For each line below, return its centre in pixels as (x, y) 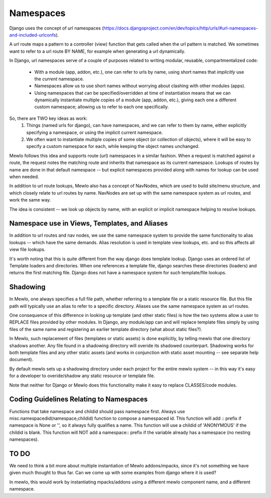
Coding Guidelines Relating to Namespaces (79, 399)
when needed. (24, 177)
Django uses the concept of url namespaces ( (56, 28)
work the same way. (30, 200)
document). (21, 360)
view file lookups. (27, 250)
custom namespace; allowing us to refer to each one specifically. (102, 107)
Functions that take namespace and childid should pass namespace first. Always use (97, 411)
